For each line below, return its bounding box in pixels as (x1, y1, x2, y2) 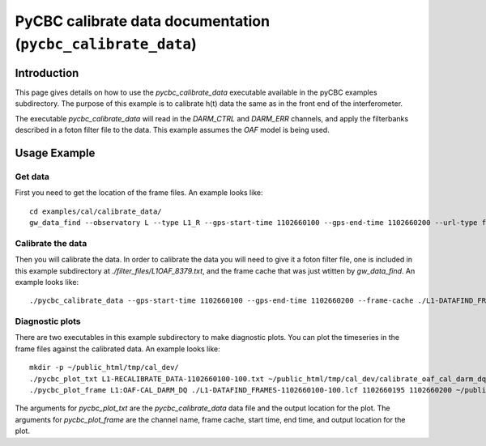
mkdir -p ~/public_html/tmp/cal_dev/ (29, 363, 180, 372)
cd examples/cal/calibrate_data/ (29, 206, 162, 216)
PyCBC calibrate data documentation (15, 12, 271, 30)
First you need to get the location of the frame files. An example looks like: (15, 188, 263, 198)
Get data (15, 171, 50, 182)
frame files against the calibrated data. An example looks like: (15, 344, 220, 354)
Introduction (15, 66, 79, 80)
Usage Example (15, 146, 96, 159)
